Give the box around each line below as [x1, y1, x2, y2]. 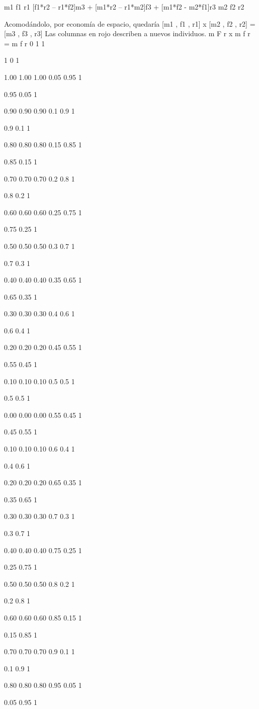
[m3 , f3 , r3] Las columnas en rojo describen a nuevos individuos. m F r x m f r [4, 28, 250, 39]
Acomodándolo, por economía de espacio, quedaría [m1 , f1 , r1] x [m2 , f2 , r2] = [4, 18, 255, 29]
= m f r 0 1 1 [4, 38, 45, 48]
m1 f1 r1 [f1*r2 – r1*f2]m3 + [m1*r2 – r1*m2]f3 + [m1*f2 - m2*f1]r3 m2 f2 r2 [4, 2, 244, 12]
